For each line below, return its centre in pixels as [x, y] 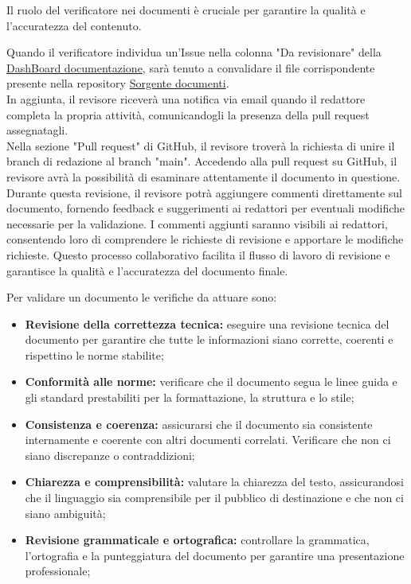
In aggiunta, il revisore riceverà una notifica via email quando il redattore [186, 98]
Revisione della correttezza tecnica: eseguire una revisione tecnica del [207, 323]
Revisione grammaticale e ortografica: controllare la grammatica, [197, 540]
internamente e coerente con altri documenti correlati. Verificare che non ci [208, 440]
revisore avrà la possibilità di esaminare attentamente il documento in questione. [204, 176]
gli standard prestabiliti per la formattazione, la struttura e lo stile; [190, 397]
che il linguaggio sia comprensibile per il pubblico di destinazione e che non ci [214, 498]
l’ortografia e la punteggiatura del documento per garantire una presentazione [215, 555]
